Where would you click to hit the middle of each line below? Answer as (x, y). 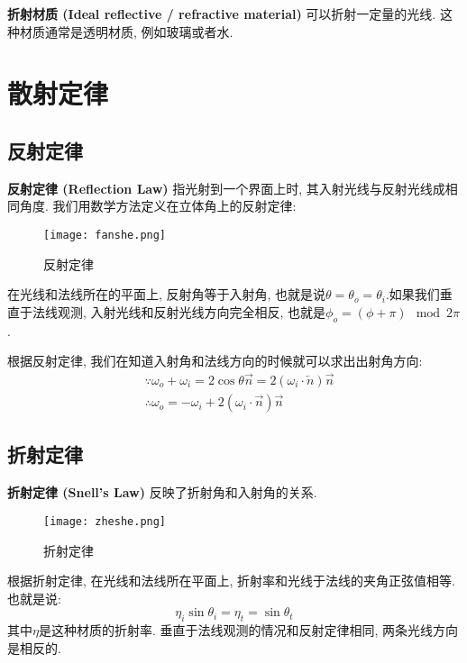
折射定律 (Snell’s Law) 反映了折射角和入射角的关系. (162, 492)
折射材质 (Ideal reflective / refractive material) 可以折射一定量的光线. (222, 14)
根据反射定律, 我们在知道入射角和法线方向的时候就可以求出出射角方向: (215, 361)
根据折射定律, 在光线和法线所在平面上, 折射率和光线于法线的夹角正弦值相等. (231, 581)
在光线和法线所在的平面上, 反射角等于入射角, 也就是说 (167, 294)
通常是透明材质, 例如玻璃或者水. (139, 31)
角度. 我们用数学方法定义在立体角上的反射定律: (158, 206)
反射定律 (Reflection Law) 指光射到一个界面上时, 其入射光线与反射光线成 (226, 188)
